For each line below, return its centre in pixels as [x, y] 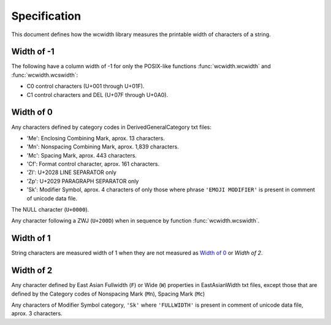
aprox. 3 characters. [37, 313]
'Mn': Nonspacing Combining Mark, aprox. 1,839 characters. [103, 147]
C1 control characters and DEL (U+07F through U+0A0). [97, 94]
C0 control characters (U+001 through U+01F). [86, 86]
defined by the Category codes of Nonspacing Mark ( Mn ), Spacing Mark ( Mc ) [108, 294]
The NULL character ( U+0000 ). [50, 210]
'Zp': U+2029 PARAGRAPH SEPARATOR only [83, 181]
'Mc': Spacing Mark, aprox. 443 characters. [82, 155]
